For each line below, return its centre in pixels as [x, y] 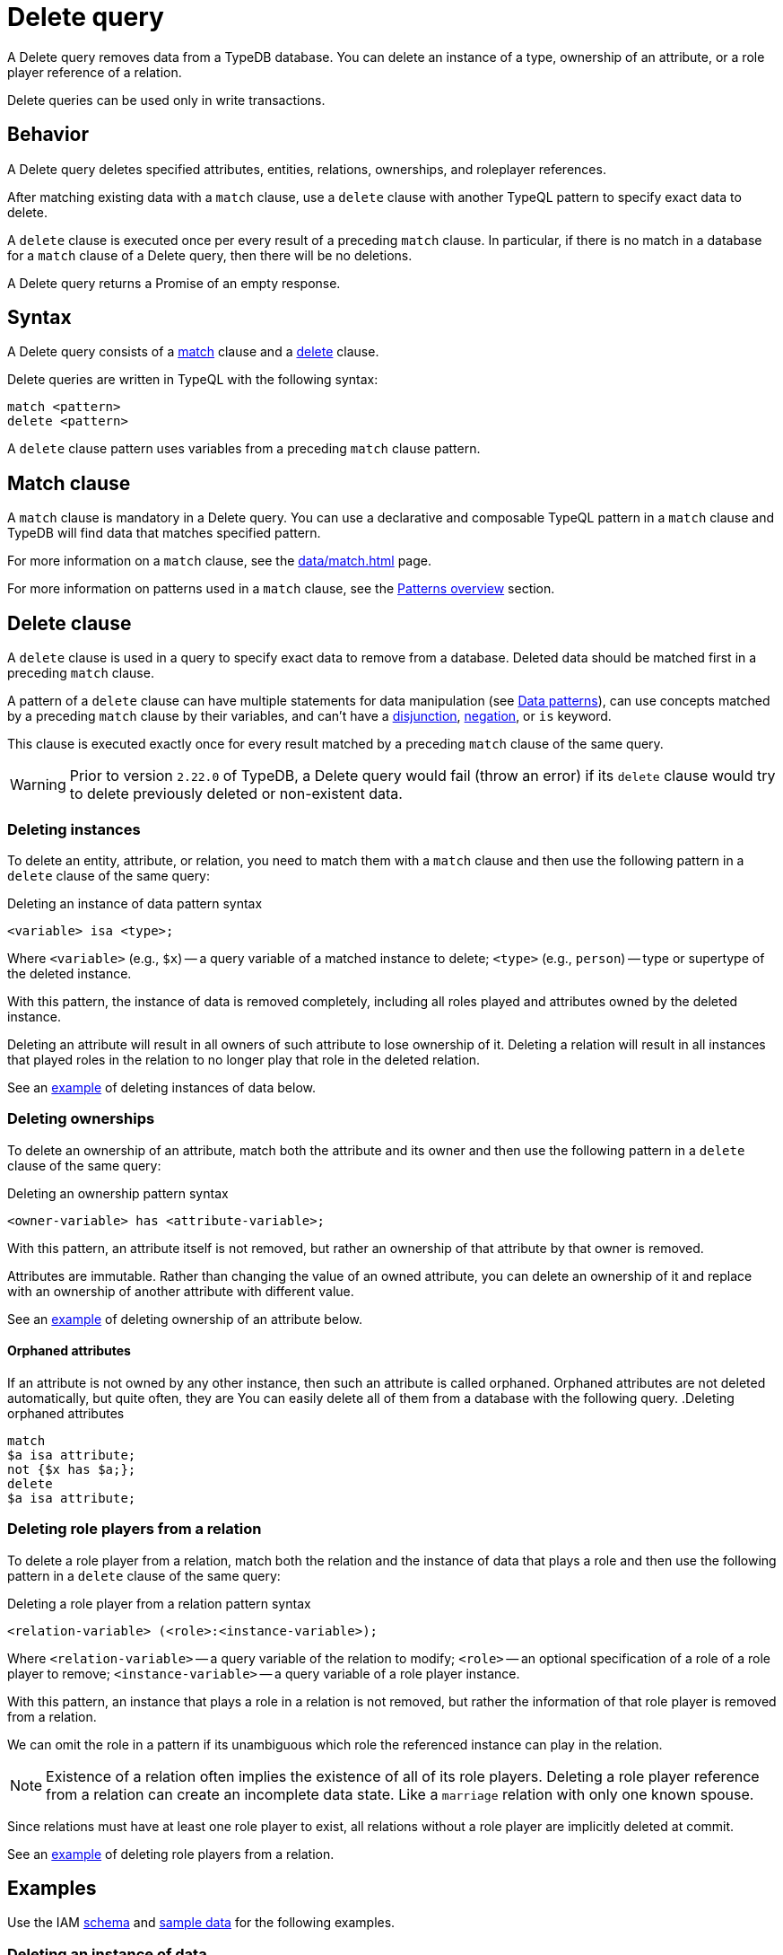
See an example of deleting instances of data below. [162, 1087]
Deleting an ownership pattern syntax [118, 1193]
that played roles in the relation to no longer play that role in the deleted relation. [244, 1059]
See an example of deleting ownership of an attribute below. [185, 1319]
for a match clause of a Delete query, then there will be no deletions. [210, 255]
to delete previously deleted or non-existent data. [236, 794]
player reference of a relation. [95, 72]
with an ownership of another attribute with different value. [181, 1291]
